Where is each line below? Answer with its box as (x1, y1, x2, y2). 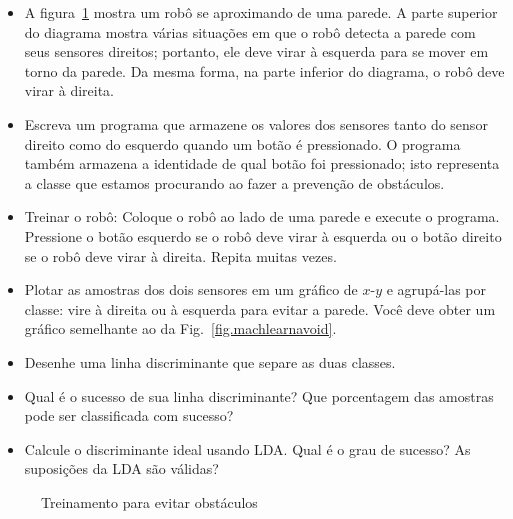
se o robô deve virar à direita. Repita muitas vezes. (24, 245, 337, 266)
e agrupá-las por (386, 279, 487, 300)
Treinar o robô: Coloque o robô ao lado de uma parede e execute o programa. (24, 206, 500, 227)
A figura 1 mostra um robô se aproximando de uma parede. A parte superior (24, 2, 498, 22)
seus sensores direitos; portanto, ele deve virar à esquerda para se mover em (24, 41, 489, 62)
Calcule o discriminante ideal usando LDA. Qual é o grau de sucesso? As (24, 438, 471, 459)
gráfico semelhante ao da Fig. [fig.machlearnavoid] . (24, 318, 337, 339)
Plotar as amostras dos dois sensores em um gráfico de (24, 279, 358, 300)
